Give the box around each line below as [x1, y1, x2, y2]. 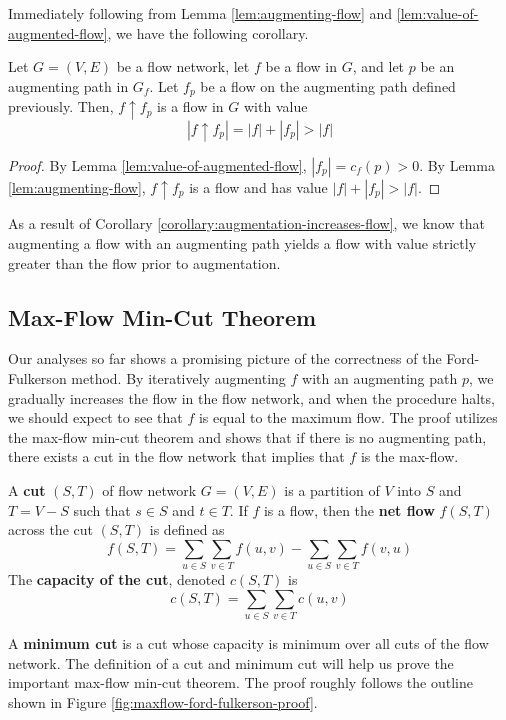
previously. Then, [8, 96, 114, 117]
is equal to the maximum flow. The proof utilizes [198, 407, 498, 428]
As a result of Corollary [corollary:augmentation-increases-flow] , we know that [8, 213, 485, 234]
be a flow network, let [116, 56, 250, 77]
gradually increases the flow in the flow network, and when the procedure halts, [8, 387, 495, 408]
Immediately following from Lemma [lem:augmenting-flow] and [8, 3, 393, 23]
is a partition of [284, 479, 380, 500]
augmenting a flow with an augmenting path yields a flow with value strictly [8, 232, 477, 253]
